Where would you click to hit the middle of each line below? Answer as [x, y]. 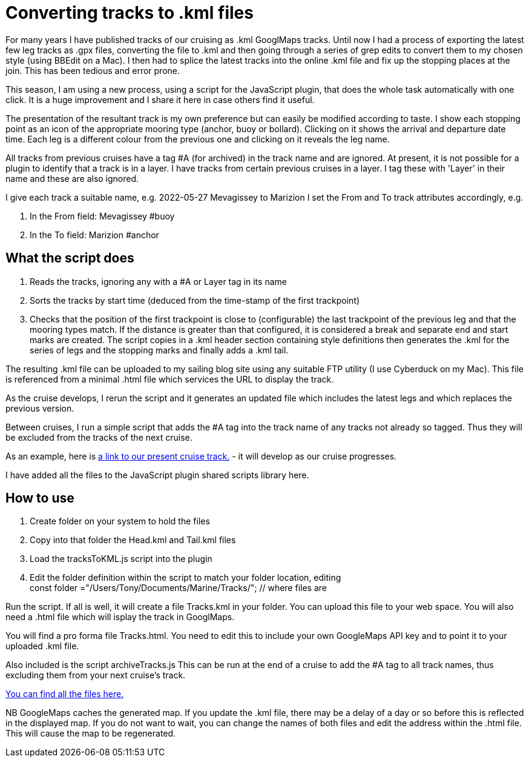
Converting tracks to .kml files [130, 13]
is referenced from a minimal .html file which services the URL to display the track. [170, 379]
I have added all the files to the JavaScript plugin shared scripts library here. [157, 475]
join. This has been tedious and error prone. [93, 70]
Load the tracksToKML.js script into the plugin [121, 559]
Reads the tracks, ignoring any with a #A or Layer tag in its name [158, 281]
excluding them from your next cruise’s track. [96, 675]
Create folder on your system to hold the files [120, 521]
